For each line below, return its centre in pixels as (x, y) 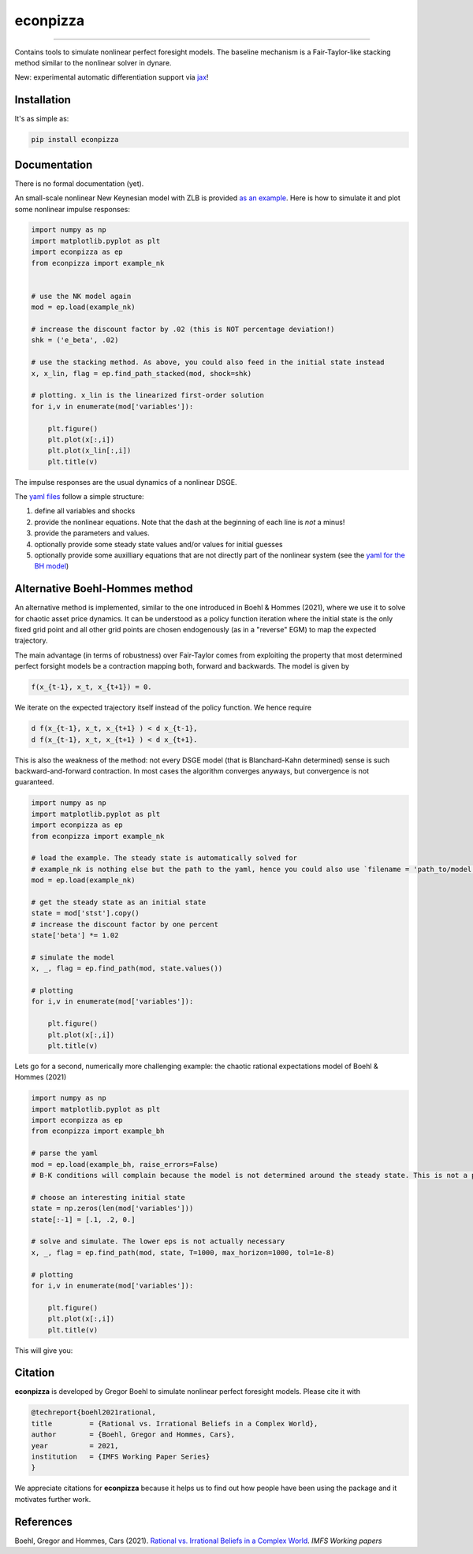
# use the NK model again (81, 296)
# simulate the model (73, 957)
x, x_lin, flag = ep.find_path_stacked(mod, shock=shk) (142, 373)
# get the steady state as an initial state (119, 902)
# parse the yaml (65, 1153)
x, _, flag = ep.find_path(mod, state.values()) (127, 969)
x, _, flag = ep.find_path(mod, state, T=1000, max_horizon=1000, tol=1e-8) (183, 1252)
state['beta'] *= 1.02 (75, 935)
